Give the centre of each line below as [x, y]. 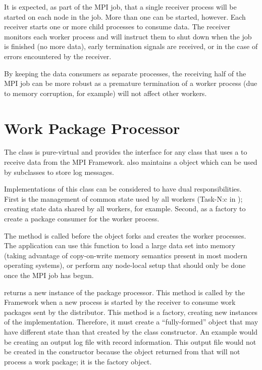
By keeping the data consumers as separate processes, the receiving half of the [125, 73]
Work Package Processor [92, 128]
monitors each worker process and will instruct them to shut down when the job [128, 36]
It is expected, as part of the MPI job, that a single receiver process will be [120, 7]
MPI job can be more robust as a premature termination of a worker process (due [131, 83]
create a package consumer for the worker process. [82, 219]
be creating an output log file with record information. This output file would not [130, 341]
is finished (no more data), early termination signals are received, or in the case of [131, 46]
